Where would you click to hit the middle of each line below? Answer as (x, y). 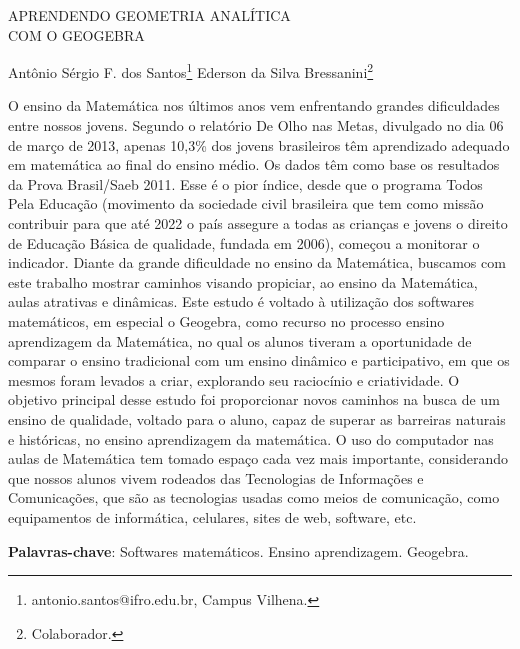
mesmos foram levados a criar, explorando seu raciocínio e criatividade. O (234, 379)
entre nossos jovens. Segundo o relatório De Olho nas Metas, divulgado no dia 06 (256, 125)
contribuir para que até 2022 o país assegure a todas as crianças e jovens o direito (258, 223)
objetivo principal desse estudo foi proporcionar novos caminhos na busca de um (254, 399)
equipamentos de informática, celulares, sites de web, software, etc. (212, 516)
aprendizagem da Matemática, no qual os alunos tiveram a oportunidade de (240, 340)
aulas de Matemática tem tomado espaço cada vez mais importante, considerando (258, 458)
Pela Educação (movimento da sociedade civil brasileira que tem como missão (246, 203)
